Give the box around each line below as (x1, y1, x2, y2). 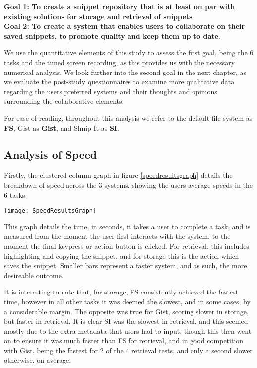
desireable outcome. (4, 270, 64, 280)
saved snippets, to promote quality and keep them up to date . (4, 30, 220, 41)
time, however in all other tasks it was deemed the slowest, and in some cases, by (4, 296, 251, 306)
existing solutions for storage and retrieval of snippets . (4, 11, 194, 21)
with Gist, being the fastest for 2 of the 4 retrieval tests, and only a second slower (4, 345, 253, 355)
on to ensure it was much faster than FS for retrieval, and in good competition (4, 335, 244, 346)
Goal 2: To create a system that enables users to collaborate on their (4, 21, 245, 31)
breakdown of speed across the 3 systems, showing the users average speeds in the (4, 179, 253, 190)
